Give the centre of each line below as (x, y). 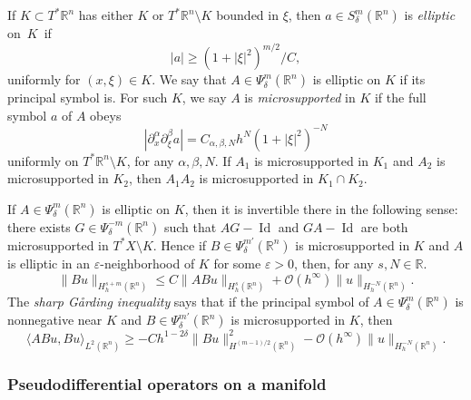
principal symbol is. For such (88, 98)
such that (190, 226)
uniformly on (43, 160)
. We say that (189, 79)
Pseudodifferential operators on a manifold (167, 383)
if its (412, 79)
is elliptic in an (49, 263)
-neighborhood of (147, 263)
